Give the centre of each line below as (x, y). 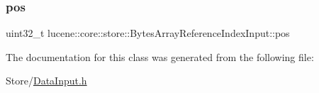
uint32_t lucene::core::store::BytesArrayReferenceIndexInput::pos (148, 33)
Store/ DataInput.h (46, 81)
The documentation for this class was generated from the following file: (160, 56)
